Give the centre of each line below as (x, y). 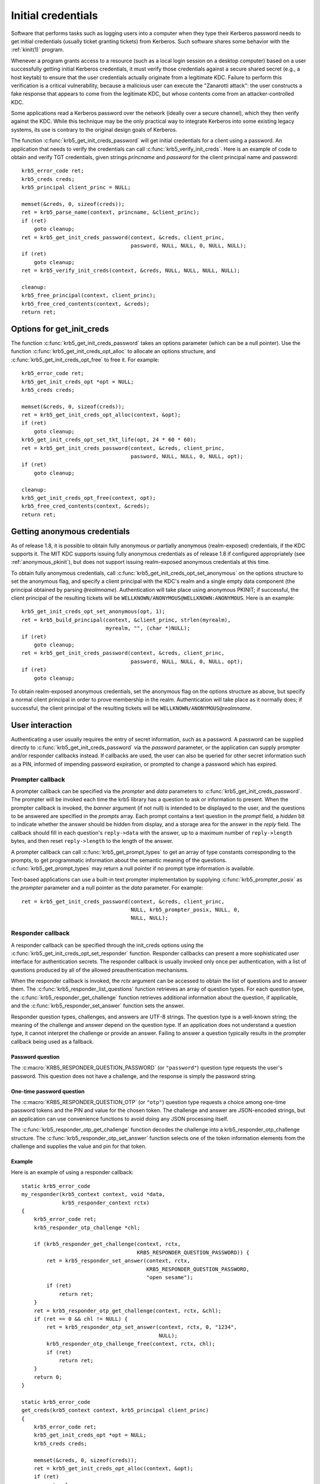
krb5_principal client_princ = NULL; (76, 188)
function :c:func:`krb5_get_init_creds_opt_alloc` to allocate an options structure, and (113, 351)
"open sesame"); (170, 1277)
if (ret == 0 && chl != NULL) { (81, 1319)
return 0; (48, 1377)
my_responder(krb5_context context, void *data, (93, 1194)
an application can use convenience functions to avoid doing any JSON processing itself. (120, 1118)
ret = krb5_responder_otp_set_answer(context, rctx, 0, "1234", (142, 1327)
